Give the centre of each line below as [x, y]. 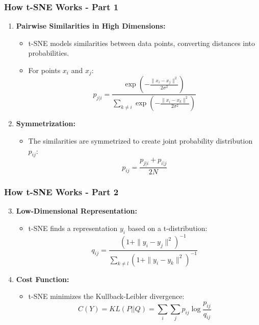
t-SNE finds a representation [73, 228]
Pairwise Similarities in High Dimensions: [91, 26]
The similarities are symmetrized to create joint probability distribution [140, 140]
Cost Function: [43, 279]
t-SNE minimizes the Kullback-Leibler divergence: [106, 296]
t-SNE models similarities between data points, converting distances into [142, 43]
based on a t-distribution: [167, 228]
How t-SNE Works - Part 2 [61, 192]
